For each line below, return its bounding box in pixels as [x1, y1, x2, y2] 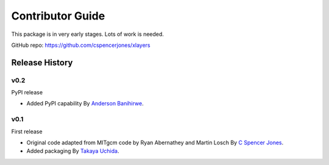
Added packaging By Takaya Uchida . [26, 147, 119, 155]
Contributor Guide [11, 9, 105, 23]
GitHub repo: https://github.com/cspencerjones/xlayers [11, 41, 150, 49]
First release [11, 128, 43, 135]
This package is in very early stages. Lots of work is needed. [11, 30, 164, 38]
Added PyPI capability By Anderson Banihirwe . [26, 100, 144, 107]
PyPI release [11, 89, 43, 96]
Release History [11, 57, 73, 68]
